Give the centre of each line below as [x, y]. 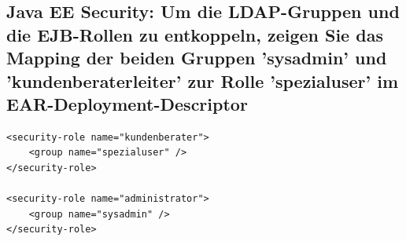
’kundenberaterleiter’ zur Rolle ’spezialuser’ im [203, 80]
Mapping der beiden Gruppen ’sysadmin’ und [197, 58]
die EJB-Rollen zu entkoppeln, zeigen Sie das [195, 34]
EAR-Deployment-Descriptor [127, 103]
